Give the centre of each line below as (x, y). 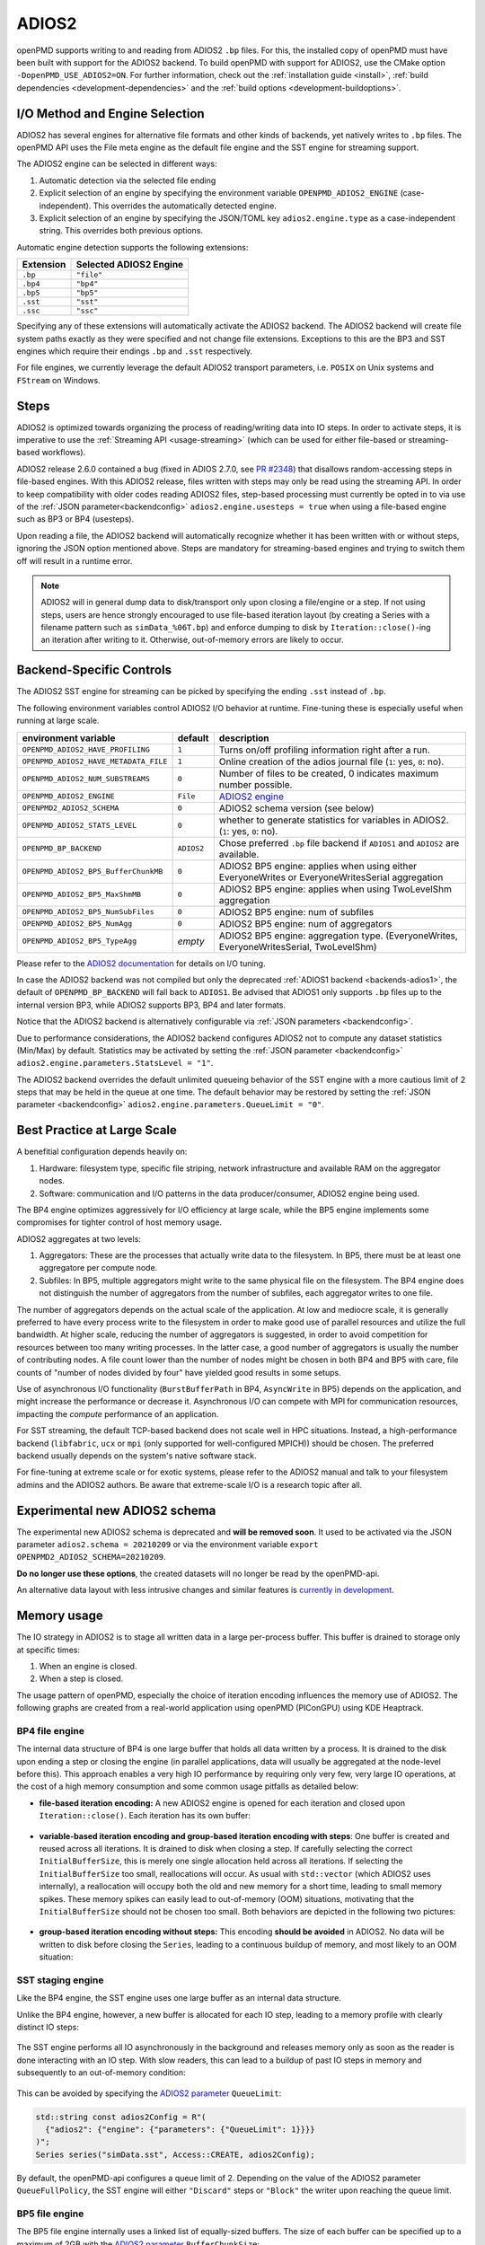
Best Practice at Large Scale (97, 1130)
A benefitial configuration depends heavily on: (102, 1152)
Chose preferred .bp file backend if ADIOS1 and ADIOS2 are (339, 842)
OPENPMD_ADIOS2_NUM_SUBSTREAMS (86, 779)
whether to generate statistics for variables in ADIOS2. (334, 820)
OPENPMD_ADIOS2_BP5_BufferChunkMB (93, 872)
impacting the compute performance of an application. (118, 1413)
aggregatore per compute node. (98, 1268)
